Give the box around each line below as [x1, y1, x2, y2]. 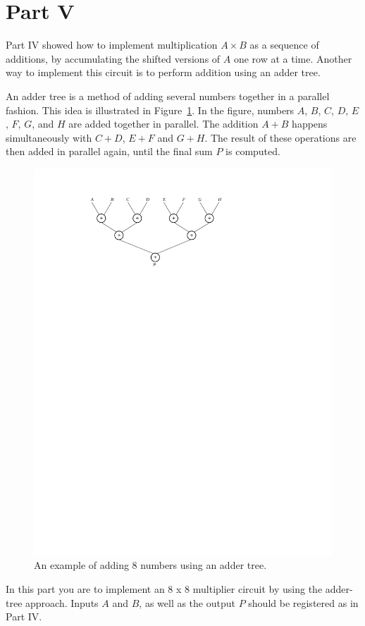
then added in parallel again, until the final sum [6, 144, 213, 159]
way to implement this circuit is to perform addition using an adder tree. [6, 65, 321, 80]
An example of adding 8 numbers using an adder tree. [34, 558, 267, 572]
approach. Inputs [25, 595, 99, 610]
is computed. [225, 144, 280, 159]
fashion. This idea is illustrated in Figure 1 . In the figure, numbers [6, 102, 295, 117]
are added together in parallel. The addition [68, 116, 259, 131]
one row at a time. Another [233, 51, 352, 66]
